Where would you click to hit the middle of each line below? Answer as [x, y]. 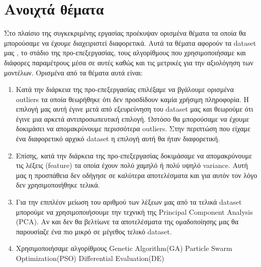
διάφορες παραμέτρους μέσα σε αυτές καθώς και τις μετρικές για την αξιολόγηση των [129, 62]
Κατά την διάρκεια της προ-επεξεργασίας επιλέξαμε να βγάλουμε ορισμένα [125, 89]
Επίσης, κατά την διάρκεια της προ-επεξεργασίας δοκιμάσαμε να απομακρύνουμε [134, 155]
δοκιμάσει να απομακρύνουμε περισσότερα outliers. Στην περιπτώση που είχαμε [133, 128]
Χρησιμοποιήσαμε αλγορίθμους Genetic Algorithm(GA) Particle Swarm [124, 248]
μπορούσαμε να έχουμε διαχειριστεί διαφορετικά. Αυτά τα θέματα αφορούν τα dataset [130, 42]
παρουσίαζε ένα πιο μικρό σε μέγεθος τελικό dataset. [94, 231]
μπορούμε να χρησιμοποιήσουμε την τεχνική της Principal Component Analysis [134, 211]
